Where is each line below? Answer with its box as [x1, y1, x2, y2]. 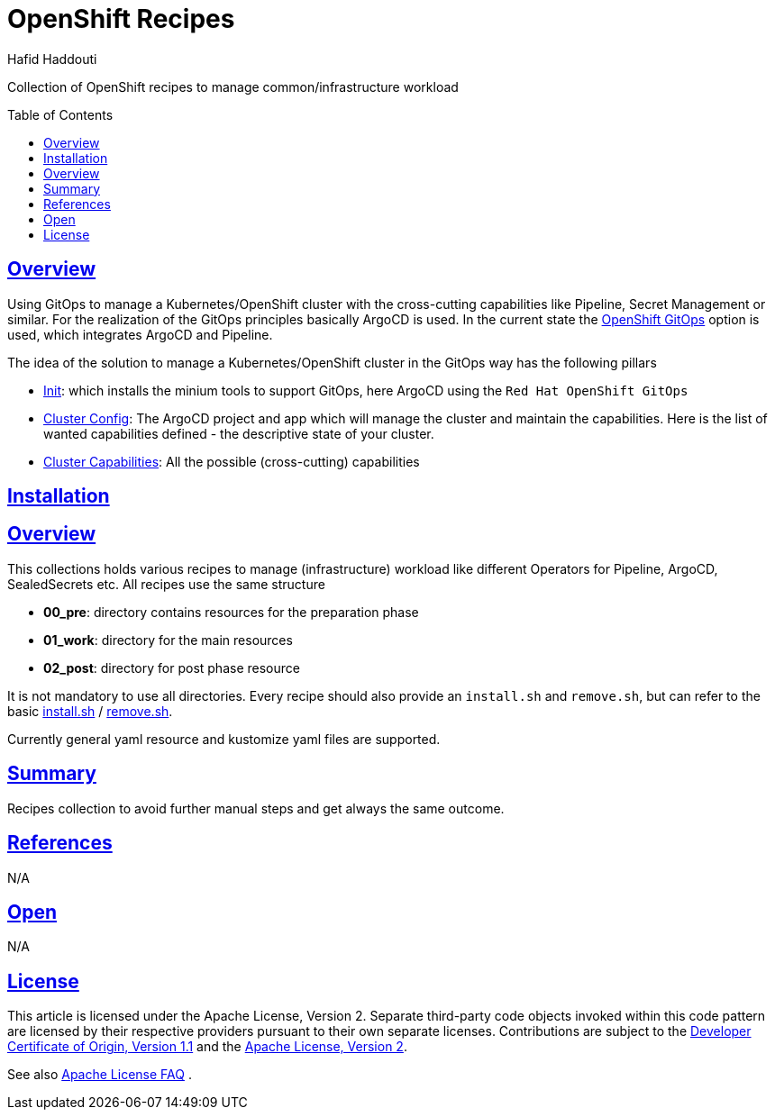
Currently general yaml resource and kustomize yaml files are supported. [7, 731, 441, 747]
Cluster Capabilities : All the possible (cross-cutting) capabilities [43, 453, 420, 469]
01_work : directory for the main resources [43, 631, 293, 648]
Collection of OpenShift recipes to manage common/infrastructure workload [7, 78, 459, 95]
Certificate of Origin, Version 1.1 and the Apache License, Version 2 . [7, 1039, 407, 1055]
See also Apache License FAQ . [7, 1067, 192, 1083]
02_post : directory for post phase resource [43, 659, 300, 676]
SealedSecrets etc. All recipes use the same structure [7, 576, 325, 592]
